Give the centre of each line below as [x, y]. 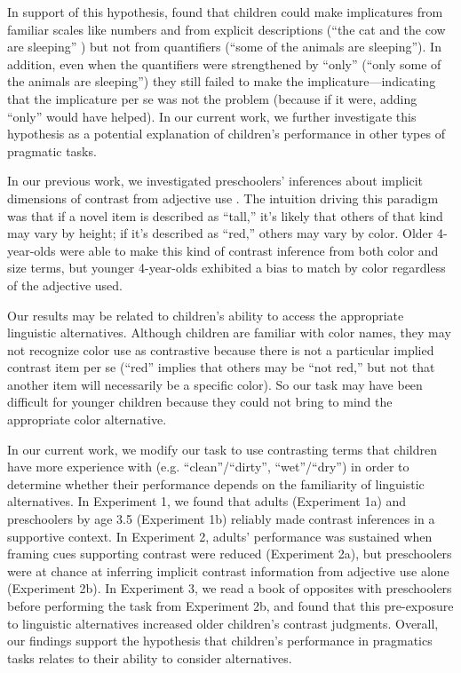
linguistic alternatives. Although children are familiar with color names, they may [229, 333]
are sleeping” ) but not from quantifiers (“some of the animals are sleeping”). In [224, 47]
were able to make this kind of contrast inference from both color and [249, 250]
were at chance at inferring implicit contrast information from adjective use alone [228, 570]
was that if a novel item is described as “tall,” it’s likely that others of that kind [225, 215]
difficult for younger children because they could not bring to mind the [200, 402]
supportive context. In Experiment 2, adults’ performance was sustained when [220, 536]
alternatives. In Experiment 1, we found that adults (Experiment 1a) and [207, 501]
